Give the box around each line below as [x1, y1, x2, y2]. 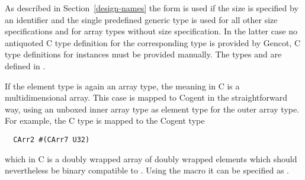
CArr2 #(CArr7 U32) [13, 135, 90, 144]
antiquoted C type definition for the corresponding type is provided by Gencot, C [5, 36, 301, 49]
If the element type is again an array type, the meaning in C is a [5, 79, 240, 92]
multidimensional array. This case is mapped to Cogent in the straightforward [5, 91, 287, 104]
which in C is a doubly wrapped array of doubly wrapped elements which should [5, 152, 297, 165]
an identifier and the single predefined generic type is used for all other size [5, 13, 278, 25]
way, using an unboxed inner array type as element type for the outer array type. [5, 102, 300, 115]
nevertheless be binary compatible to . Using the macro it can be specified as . [5, 164, 289, 176]
